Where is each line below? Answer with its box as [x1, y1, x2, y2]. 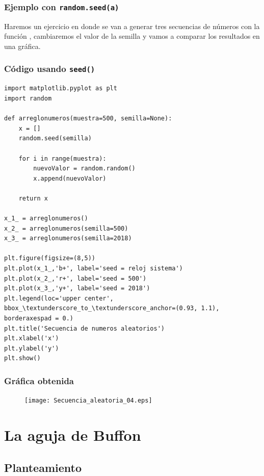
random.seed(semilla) [18, 135, 92, 142]
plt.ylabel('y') [4, 344, 59, 352]
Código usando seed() [4, 62, 95, 75]
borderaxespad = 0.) [4, 315, 74, 322]
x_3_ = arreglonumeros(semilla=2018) [4, 235, 132, 242]
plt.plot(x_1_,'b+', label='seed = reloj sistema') [4, 265, 183, 272]
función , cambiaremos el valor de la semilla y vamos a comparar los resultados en [4, 31, 260, 41]
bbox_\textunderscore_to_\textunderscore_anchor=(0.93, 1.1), [4, 305, 220, 312]
